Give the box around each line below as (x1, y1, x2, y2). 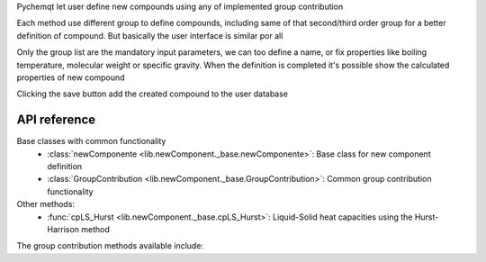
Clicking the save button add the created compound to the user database (16, 88, 288, 99)
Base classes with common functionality (16, 136, 166, 147)
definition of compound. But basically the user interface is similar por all (16, 30, 283, 41)
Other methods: (16, 199, 76, 210)
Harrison (47, 223, 80, 234)
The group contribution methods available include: (16, 240, 204, 251)
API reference (16, 113, 96, 128)
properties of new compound (16, 72, 125, 83)
